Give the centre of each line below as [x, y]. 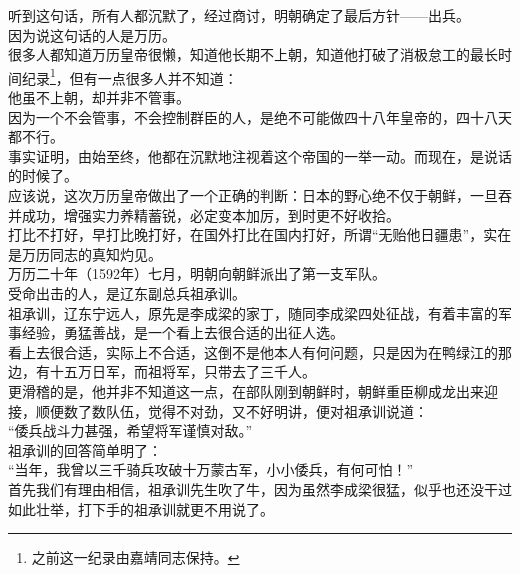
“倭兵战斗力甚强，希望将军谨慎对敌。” [130, 430]
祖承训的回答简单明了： [85, 449]
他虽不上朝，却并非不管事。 [99, 97]
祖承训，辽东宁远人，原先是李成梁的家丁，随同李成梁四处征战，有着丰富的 [253, 312]
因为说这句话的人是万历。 [92, 34]
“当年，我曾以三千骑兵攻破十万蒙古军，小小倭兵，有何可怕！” [211, 469]
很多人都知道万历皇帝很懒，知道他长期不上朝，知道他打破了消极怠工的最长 [253, 54]
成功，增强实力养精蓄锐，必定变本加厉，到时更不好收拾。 [210, 214]
